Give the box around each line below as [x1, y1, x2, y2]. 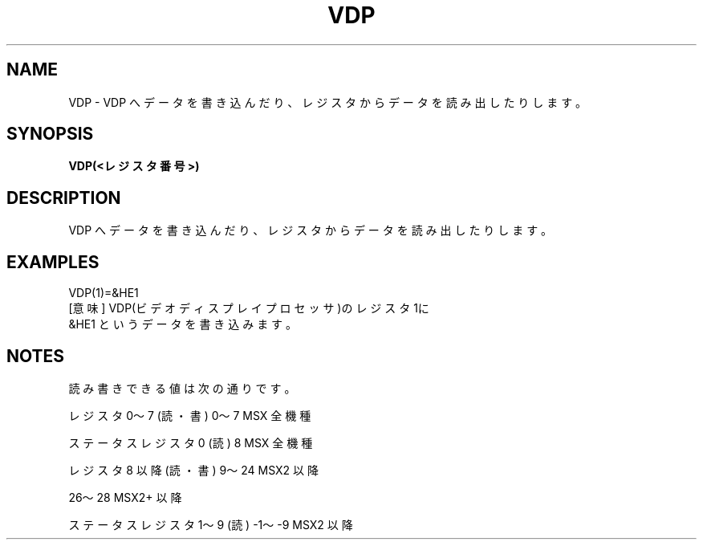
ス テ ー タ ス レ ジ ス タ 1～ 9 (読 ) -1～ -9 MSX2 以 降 [68, 517, 353, 532]
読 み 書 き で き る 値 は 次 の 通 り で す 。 [68, 381, 296, 395]
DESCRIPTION [6, 187, 121, 208]
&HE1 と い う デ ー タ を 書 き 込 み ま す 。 [68, 317, 298, 332]
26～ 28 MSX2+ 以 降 [68, 490, 182, 504]
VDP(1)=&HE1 [68, 286, 139, 300]
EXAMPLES [6, 251, 100, 272]
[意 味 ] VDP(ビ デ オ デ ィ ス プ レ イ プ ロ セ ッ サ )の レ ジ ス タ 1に [68, 301, 429, 316]
